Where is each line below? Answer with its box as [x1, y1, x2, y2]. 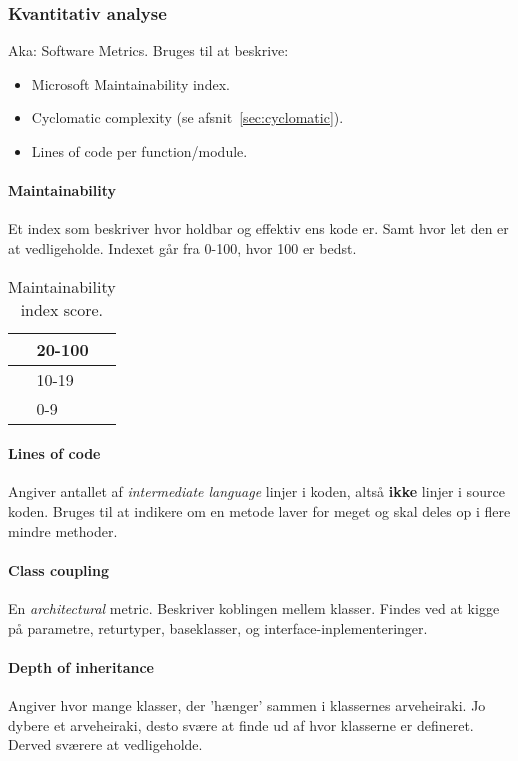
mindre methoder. [8, 520, 118, 541]
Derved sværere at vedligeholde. [8, 734, 203, 755]
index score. [20, 297, 103, 321]
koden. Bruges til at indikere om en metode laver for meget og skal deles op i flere [8, 500, 511, 521]
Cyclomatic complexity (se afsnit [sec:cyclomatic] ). [31, 107, 344, 128]
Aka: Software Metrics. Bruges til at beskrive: [8, 40, 289, 61]
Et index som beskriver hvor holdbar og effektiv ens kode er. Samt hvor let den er [8, 218, 509, 239]
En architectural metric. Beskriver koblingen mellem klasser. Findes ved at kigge [8, 597, 500, 618]
